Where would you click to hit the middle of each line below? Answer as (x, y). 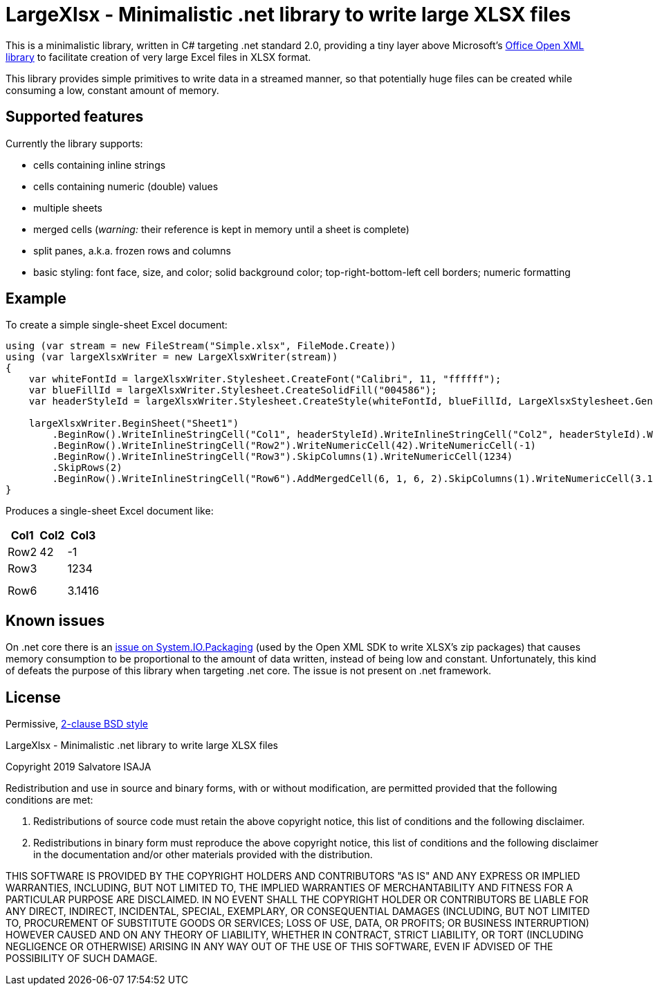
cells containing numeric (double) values (126, 186)
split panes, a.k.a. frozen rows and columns (132, 250)
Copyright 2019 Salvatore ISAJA (79, 767)
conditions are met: (49, 800)
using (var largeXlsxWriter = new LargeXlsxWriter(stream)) (172, 357)
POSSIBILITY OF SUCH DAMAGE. (82, 958)
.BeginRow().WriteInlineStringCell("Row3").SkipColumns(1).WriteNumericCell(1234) (283, 457)
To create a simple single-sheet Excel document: (117, 325)
